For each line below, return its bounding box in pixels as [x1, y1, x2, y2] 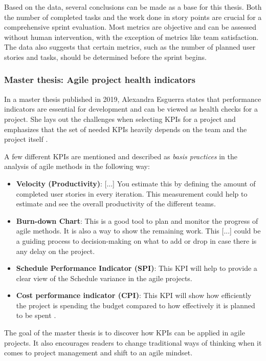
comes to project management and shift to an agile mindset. [4, 347, 193, 358]
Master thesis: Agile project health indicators [4, 73, 195, 86]
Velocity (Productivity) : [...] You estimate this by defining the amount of [16, 178, 256, 188]
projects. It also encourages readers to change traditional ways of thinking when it [4, 337, 262, 348]
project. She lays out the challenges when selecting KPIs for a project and [4, 113, 236, 124]
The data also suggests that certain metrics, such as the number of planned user [4, 41, 256, 52]
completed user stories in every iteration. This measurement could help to [16, 188, 248, 199]
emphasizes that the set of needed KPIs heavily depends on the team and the [4, 123, 247, 134]
